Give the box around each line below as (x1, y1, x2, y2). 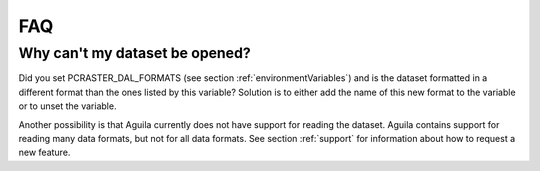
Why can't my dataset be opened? (18, 44, 252, 62)
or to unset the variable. (18, 100, 117, 112)
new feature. (18, 146, 71, 159)
